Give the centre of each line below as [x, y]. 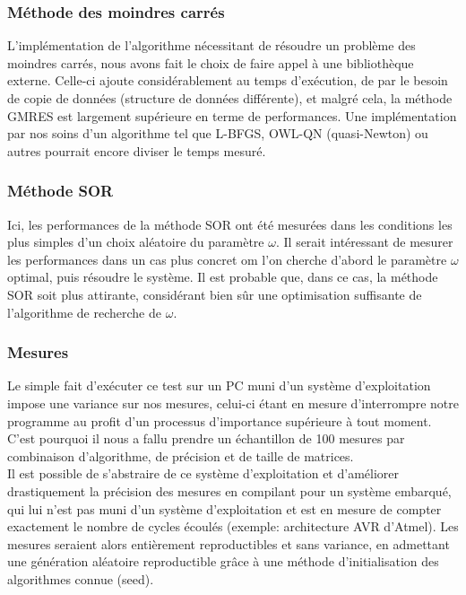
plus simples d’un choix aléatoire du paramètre [136, 242]
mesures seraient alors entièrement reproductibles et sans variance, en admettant [229, 543]
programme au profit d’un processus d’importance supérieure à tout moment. [220, 420]
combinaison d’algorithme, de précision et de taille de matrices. [181, 455]
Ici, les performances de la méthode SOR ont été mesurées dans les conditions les [230, 224]
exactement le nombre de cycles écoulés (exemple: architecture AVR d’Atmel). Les [233, 526]
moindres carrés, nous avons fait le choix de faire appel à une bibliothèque [211, 62]
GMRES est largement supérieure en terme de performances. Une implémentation [232, 115]
